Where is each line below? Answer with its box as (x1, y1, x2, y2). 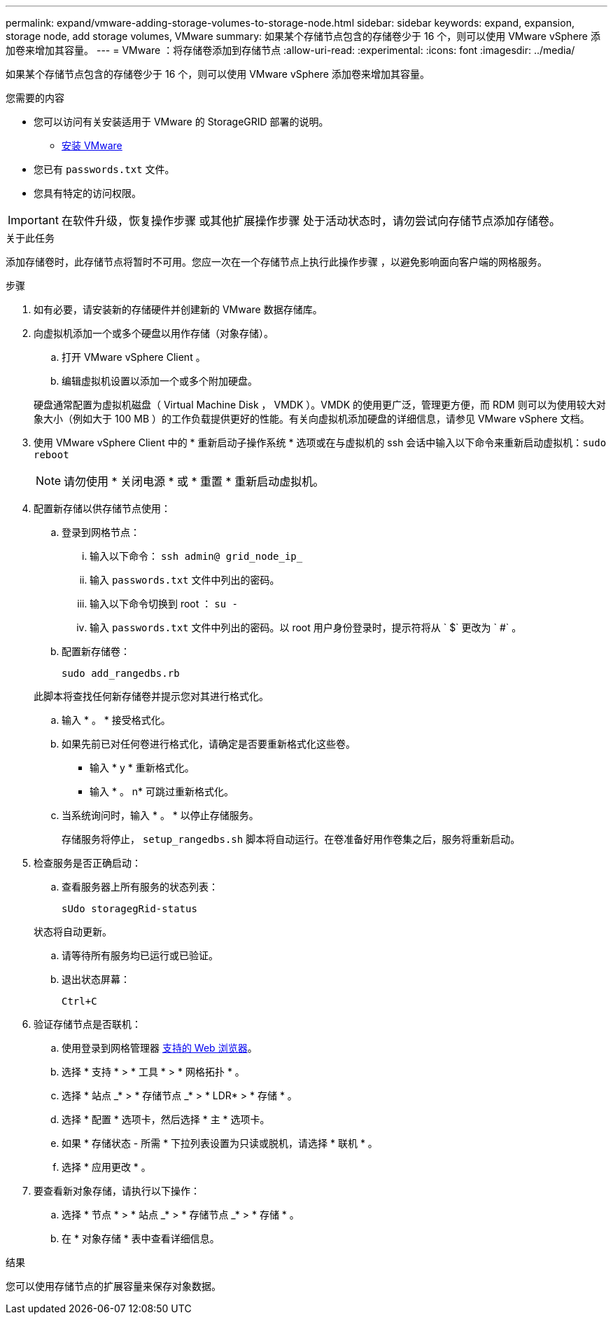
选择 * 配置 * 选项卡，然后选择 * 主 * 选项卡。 (62, 1113, 270, 1125)
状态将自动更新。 (34, 926, 112, 937)
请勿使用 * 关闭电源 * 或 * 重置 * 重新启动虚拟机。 (64, 474, 325, 488)
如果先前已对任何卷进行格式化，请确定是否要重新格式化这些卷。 (62, 738, 355, 750)
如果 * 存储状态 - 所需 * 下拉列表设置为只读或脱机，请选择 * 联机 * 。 (62, 1137, 378, 1149)
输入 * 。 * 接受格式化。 (62, 714, 171, 726)
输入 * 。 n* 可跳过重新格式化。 (90, 785, 234, 797)
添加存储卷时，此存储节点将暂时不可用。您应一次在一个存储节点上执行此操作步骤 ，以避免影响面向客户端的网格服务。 (6, 256, 547, 268)
